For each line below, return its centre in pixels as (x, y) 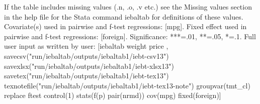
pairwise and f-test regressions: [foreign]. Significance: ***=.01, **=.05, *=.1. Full (130, 36)
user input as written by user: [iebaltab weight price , (86, 46)
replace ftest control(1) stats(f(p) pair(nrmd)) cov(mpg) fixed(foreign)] (113, 95)
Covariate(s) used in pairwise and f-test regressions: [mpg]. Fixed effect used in (125, 26)
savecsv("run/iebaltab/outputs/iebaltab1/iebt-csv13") (86, 56)
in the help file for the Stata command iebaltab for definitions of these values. (124, 16)
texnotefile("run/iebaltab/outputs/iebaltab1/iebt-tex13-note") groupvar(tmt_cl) (127, 85)
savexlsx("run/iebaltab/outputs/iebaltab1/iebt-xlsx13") (89, 66)
